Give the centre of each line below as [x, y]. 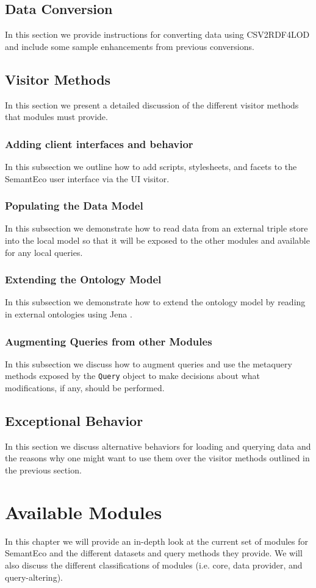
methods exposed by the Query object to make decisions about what [132, 376]
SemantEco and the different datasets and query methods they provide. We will [154, 553]
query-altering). [34, 577]
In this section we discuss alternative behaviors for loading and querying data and [158, 446]
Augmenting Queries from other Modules [109, 341]
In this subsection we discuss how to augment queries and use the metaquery [149, 363]
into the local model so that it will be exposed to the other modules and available [157, 240]
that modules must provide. [56, 117]
